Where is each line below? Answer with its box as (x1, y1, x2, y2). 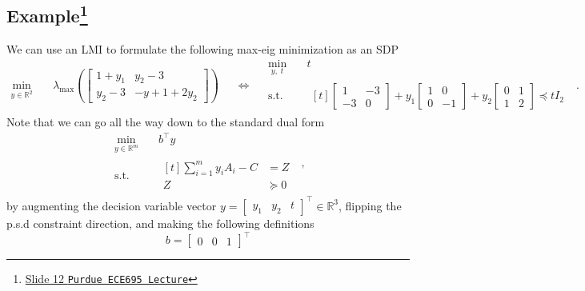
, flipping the (339, 197, 402, 213)
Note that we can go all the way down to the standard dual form (6, 114, 325, 130)
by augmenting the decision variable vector (6, 197, 217, 213)
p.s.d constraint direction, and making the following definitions (6, 214, 315, 231)
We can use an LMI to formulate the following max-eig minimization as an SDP (6, 41, 399, 58)
